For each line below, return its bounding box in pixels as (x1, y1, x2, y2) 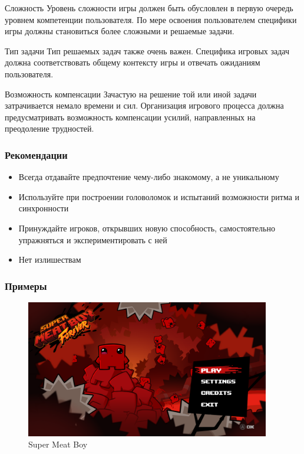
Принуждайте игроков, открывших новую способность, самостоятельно (18, 221, 275, 234)
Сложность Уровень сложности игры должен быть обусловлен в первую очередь (5, 2, 293, 14)
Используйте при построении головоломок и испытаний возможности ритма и (18, 190, 300, 202)
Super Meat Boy (28, 438, 88, 450)
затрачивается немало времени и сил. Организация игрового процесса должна (5, 99, 284, 112)
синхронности (18, 202, 69, 214)
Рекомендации (5, 147, 68, 162)
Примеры (5, 278, 47, 293)
